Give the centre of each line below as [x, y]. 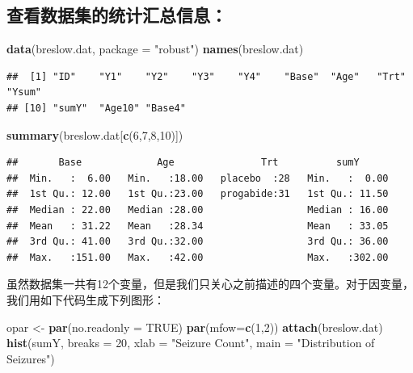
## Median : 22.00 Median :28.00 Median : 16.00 [198, 210]
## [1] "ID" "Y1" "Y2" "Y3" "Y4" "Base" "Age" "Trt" [206, 76]
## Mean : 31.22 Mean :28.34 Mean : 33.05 [198, 226]
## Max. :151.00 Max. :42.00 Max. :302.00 [198, 257]
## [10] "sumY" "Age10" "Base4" [96, 108]
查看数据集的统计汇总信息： [117, 15]
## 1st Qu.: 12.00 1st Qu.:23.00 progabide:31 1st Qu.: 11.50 [198, 194]
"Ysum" [24, 92]
